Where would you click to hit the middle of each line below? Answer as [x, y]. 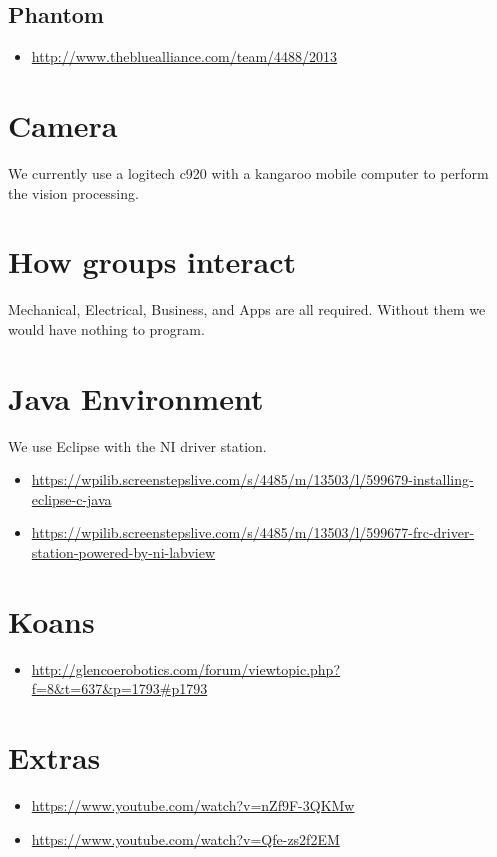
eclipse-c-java [71, 498]
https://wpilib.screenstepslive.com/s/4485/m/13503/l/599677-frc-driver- [253, 532]
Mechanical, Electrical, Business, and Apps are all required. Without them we [247, 309]
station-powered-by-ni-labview [123, 551]
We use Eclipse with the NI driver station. [137, 445]
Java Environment [136, 397]
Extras [54, 757]
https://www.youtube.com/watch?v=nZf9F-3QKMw [193, 804]
